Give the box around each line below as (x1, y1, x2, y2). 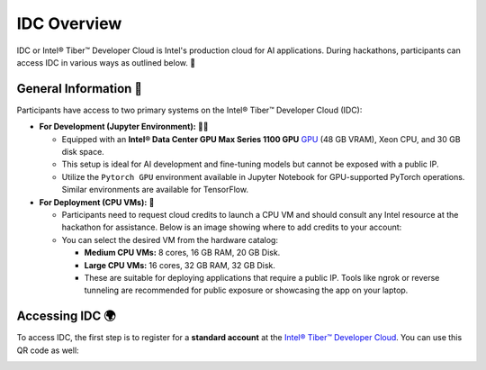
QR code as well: (16, 345, 80, 356)
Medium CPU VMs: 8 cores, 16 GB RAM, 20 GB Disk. (84, 248, 281, 258)
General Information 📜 (16, 81, 143, 96)
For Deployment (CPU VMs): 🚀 (39, 196, 155, 207)
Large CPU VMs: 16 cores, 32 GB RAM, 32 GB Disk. (84, 259, 276, 270)
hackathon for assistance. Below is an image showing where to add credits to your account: (61, 221, 402, 233)
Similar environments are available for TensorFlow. (61, 185, 249, 195)
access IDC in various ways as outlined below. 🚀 (16, 57, 196, 68)
